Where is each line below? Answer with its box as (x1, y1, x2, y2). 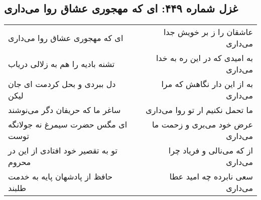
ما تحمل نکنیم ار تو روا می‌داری (146, 104, 253, 116)
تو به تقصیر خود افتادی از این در (8, 144, 117, 156)
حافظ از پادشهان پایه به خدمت (8, 170, 113, 182)
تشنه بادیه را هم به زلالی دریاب (8, 57, 115, 69)
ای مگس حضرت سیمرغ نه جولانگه (8, 118, 127, 130)
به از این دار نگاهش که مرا (161, 78, 253, 90)
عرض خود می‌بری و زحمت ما (152, 118, 253, 130)
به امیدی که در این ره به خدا (156, 52, 253, 64)
